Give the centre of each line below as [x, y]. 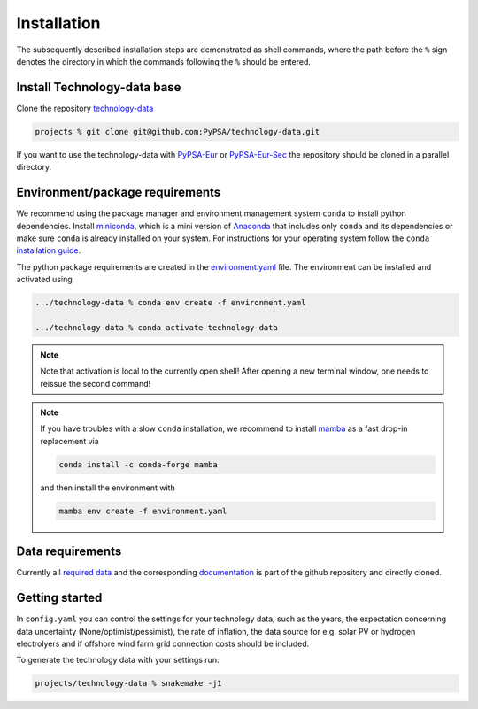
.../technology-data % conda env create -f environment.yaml [170, 303]
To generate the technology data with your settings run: [118, 660]
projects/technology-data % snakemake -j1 [128, 683]
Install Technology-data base [99, 87]
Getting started [59, 598]
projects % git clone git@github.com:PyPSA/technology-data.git [177, 131]
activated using [44, 280]
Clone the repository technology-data [85, 108]
